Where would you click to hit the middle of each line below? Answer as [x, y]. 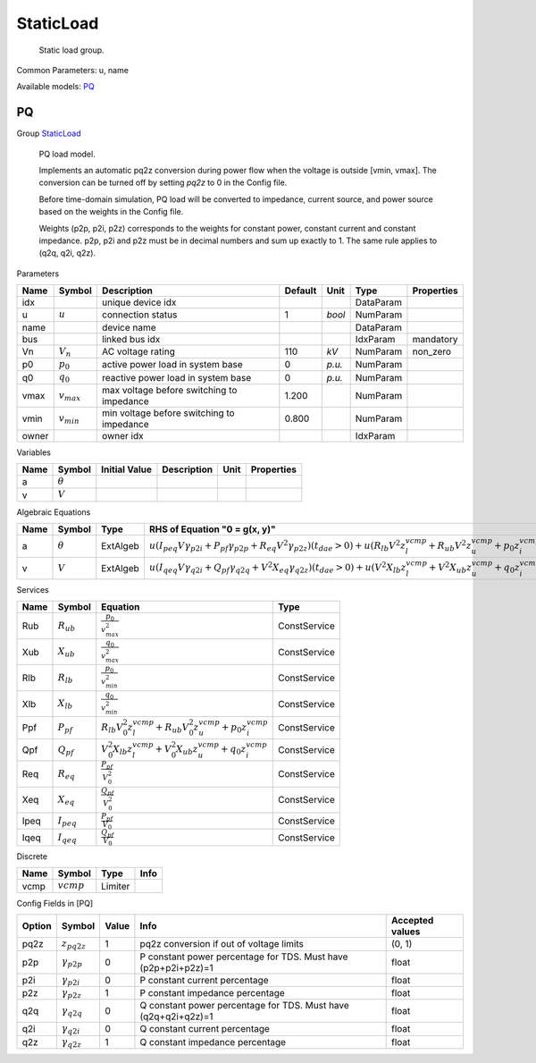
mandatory [435, 339]
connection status [139, 315]
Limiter [116, 886]
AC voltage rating [138, 351]
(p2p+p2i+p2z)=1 [176, 967]
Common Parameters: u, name [73, 70]
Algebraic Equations [54, 512]
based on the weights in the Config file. [111, 212]
